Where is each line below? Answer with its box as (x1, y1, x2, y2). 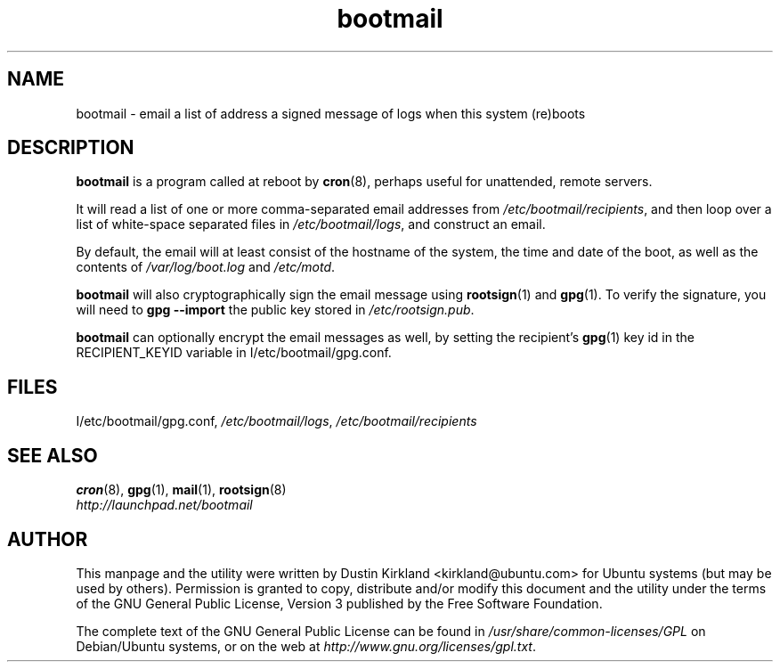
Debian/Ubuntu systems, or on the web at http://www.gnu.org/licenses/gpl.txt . (76, 638, 536, 654)
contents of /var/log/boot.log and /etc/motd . (76, 259, 336, 275)
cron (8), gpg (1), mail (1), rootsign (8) (76, 482, 287, 498)
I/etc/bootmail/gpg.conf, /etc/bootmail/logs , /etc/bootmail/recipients (76, 413, 477, 429)
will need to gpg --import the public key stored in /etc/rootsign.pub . (76, 302, 475, 318)
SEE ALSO (7, 444, 98, 467)
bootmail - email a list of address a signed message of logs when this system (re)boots (76, 105, 586, 121)
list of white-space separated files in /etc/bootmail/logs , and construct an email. (76, 216, 546, 233)
